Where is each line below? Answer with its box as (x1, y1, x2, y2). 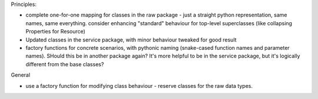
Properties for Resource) (25, 28, 85, 35)
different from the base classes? (25, 60, 104, 67)
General (11, 71, 31, 78)
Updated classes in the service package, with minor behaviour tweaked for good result (25, 36, 237, 43)
